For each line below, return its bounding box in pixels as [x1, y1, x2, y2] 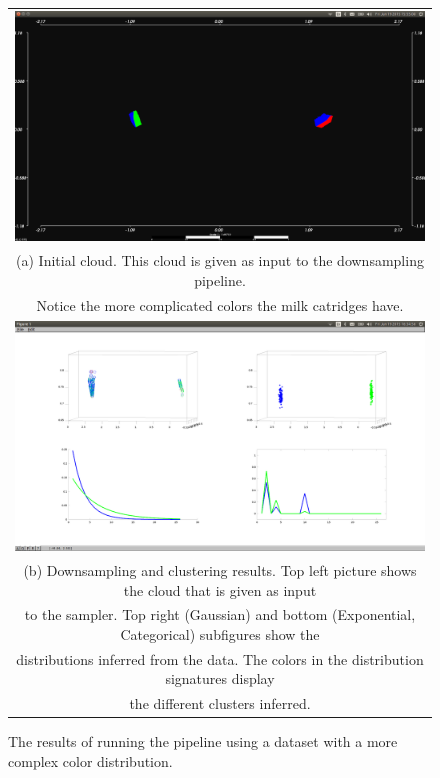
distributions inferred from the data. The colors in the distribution [16, 648, 424, 669]
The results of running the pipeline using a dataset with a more [8, 731, 398, 752]
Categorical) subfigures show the [120, 624, 320, 644]
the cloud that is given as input [123, 579, 317, 600]
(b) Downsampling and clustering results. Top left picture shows [23, 559, 417, 580]
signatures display [165, 668, 275, 689]
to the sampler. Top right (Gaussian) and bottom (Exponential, [24, 604, 416, 625]
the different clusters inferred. [129, 693, 311, 714]
